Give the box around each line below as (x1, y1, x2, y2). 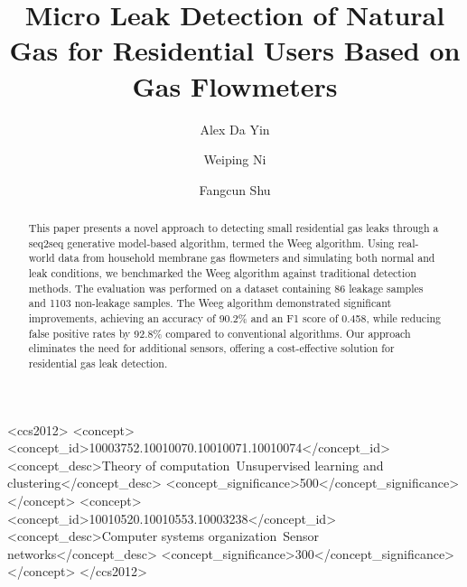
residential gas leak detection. (28, 355, 168, 370)
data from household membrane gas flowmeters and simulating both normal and (58, 250, 435, 266)
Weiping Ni (203, 150, 266, 169)
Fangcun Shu (199, 180, 271, 199)
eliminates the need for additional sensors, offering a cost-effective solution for (28, 340, 395, 356)
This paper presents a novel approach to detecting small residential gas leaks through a (28, 220, 439, 236)
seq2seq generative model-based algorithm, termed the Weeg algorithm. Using (28, 235, 395, 250)
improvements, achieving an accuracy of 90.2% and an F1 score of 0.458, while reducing (28, 311, 442, 326)
